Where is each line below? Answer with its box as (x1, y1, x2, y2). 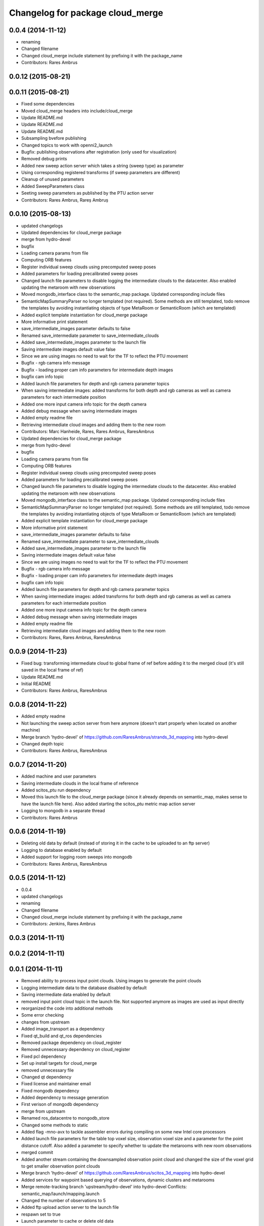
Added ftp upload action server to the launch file (21, 1204, 119, 1210)
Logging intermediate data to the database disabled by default (21, 985, 147, 991)
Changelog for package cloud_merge (9, 7, 163, 18)
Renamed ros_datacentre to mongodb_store (21, 1115, 110, 1121)
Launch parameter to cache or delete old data (21, 1218, 114, 1224)
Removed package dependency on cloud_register (21, 1040, 122, 1046)
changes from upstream (21, 1019, 70, 1025)
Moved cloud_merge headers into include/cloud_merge (21, 108, 133, 114)
